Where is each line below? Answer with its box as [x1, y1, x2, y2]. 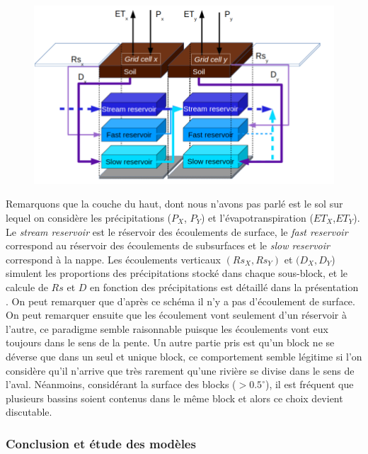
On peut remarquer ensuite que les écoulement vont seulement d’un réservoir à [6, 307, 347, 322]
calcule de [6, 279, 48, 294]
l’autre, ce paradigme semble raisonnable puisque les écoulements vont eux [6, 321, 328, 336]
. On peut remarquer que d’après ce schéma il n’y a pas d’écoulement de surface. [6, 293, 355, 308]
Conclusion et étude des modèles [6, 434, 196, 452]
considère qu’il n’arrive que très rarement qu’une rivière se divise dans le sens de [6, 363, 355, 378]
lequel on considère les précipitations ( [6, 210, 172, 225]
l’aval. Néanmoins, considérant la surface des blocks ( [6, 377, 236, 392]
